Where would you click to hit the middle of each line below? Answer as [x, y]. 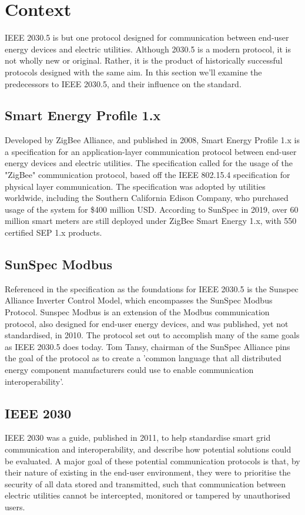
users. [15, 506]
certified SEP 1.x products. [53, 232]
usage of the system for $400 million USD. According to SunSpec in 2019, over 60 [152, 209]
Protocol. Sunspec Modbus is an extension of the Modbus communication [137, 312]
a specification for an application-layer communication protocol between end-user [151, 151]
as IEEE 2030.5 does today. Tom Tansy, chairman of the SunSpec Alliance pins [148, 346]
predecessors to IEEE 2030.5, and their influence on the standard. [123, 83]
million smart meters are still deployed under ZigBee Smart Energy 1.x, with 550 [151, 221]
